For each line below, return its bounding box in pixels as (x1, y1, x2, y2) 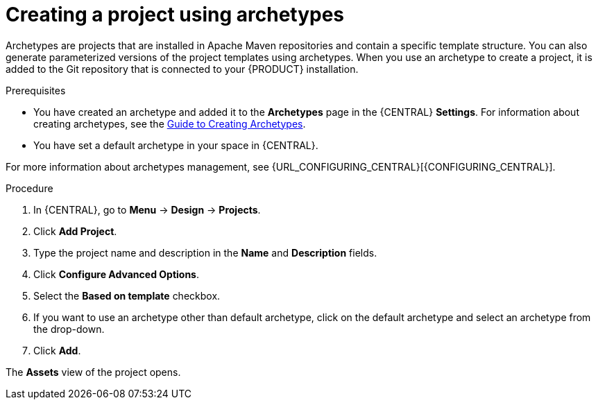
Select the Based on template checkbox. (33, 289, 221, 302)
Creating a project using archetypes (6, 3, 345, 26)
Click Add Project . (33, 225, 117, 237)
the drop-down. (33, 322, 105, 335)
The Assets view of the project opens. (6, 365, 181, 378)
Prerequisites (6, 84, 66, 96)
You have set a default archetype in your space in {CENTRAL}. (33, 139, 318, 151)
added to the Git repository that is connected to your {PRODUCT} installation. (6, 62, 359, 75)
